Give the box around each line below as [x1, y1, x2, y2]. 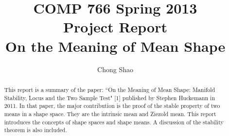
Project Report [63, 17, 167, 37]
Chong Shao [97, 64, 133, 74]
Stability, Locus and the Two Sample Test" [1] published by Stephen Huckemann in [4, 93, 215, 102]
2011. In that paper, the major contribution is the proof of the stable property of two [4, 102, 220, 110]
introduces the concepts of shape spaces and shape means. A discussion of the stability [4, 118, 224, 126]
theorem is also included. [4, 126, 67, 134]
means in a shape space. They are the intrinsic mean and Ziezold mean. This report [4, 109, 216, 118]
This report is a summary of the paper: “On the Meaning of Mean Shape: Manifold [4, 85, 215, 93]
